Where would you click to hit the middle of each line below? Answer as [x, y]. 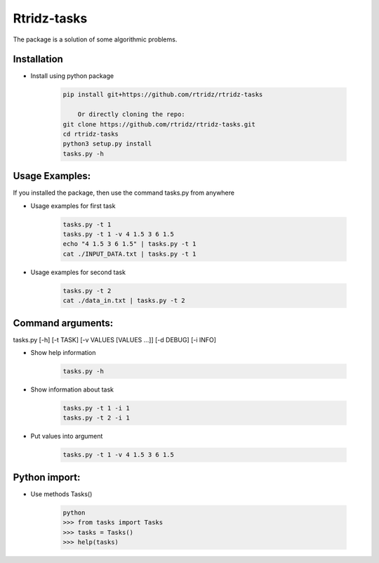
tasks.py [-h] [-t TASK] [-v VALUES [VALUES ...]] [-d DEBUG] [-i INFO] [115, 339]
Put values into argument [67, 436]
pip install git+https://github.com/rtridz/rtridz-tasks [163, 95]
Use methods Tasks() [61, 494]
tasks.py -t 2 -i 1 [96, 418]
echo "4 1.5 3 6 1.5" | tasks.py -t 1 [129, 244]
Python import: [47, 477]
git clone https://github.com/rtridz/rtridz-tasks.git [159, 124]
